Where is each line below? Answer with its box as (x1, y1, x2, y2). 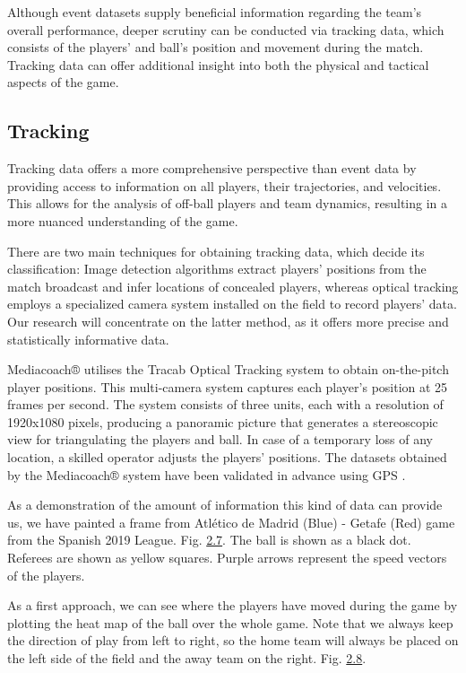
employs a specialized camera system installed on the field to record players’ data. (7, 294, 457, 313)
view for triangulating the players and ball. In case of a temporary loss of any (7, 430, 433, 449)
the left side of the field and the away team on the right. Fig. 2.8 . (7, 649, 367, 668)
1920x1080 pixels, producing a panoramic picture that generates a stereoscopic (7, 412, 438, 431)
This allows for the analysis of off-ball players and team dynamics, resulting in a (7, 194, 448, 213)
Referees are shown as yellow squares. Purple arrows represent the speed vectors (7, 548, 447, 567)
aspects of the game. (7, 73, 119, 92)
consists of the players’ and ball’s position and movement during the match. (7, 38, 424, 57)
